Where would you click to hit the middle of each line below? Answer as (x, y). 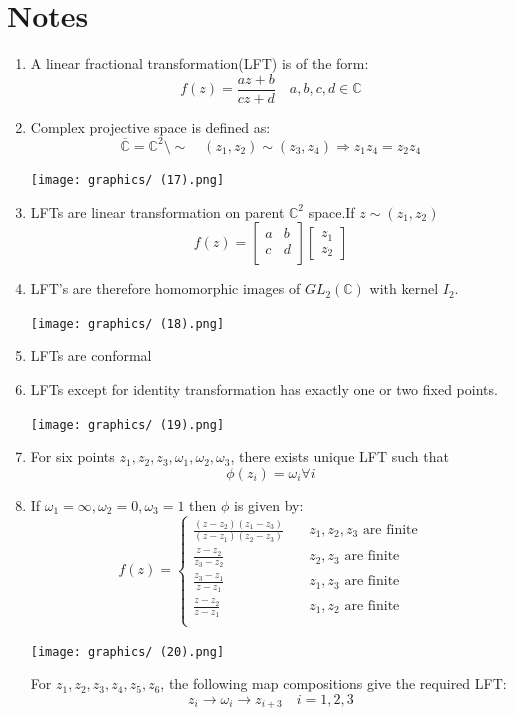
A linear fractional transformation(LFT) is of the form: (199, 63)
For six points (72, 456)
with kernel (404, 288)
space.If (331, 211)
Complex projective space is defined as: (150, 126)
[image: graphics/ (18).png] (127, 323)
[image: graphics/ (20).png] (127, 651)
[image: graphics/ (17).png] (127, 179)
